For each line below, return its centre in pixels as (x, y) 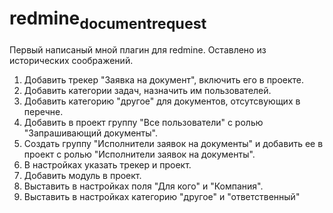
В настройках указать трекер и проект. (107, 164)
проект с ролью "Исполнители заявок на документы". (139, 154)
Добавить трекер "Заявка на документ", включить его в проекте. (164, 79)
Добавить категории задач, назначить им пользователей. (147, 90)
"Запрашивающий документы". (90, 133)
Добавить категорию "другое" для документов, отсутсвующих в (162, 101)
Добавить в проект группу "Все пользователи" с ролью (143, 122)
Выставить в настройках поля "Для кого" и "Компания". (143, 186)
